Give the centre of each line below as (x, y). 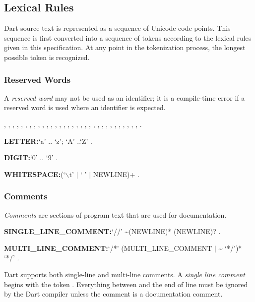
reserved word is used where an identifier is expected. (85, 107)
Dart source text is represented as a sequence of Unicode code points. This (117, 28)
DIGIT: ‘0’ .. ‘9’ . (31, 157)
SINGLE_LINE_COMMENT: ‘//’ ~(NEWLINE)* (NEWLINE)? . (112, 231)
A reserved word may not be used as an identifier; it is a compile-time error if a (125, 97)
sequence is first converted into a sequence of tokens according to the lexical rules (128, 37)
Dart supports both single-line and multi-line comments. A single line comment (125, 274)
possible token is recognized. (47, 57)
